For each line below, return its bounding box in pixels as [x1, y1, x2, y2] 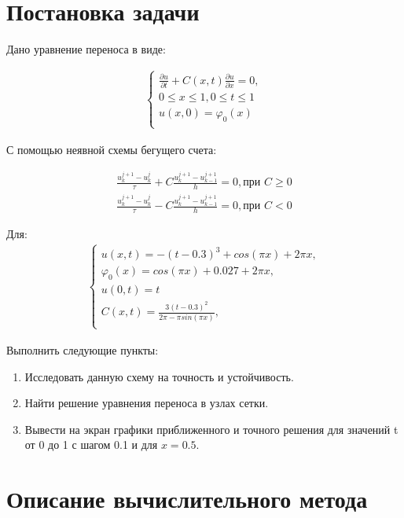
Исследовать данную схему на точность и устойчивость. [24, 368, 294, 384]
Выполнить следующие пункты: [6, 341, 159, 358]
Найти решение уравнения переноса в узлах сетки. [24, 395, 269, 411]
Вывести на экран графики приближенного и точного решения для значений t [24, 421, 398, 437]
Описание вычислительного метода [6, 483, 368, 515]
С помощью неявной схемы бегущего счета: [6, 141, 217, 157]
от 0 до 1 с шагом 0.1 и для [24, 436, 158, 453]
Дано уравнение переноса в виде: [6, 41, 166, 57]
